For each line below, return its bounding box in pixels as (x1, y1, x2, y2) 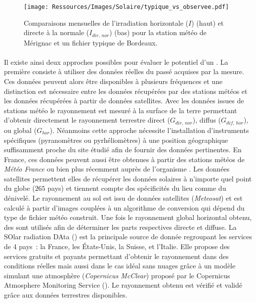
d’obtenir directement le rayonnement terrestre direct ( (4, 115, 170, 125)
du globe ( (4, 183, 35, 193)
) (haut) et (191, 17, 224, 28)
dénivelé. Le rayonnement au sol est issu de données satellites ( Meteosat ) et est (4, 193, 243, 203)
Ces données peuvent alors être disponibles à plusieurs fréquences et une (4, 76, 223, 87)
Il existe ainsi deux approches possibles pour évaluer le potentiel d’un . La (4, 56, 228, 67)
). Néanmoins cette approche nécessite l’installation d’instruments (49, 125, 249, 135)
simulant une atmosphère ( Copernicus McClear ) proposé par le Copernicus (4, 270, 230, 280)
